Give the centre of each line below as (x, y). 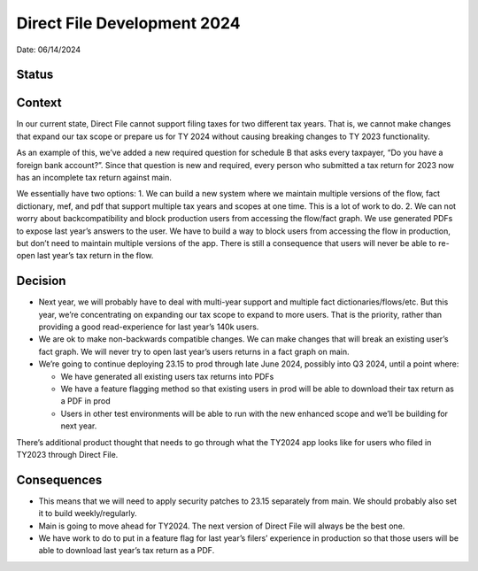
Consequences (59, 479)
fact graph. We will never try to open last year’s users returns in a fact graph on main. (194, 351)
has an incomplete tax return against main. (94, 178)
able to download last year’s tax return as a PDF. (127, 551)
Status (35, 75)
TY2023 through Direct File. (67, 454)
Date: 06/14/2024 (49, 50)
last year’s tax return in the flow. (95, 256)
